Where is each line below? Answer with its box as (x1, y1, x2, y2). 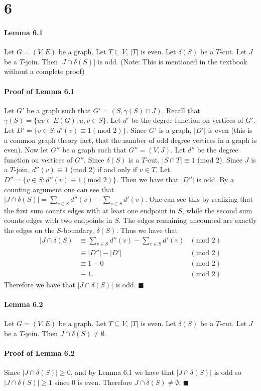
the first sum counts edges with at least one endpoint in (4, 205, 176, 215)
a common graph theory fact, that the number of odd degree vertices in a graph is (4, 134, 257, 145)
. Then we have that (116, 174, 179, 184)
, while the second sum (182, 205, 252, 215)
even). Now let (4, 144, 49, 155)
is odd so (214, 366, 241, 377)
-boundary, (61, 225, 94, 236)
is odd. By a (196, 174, 234, 184)
